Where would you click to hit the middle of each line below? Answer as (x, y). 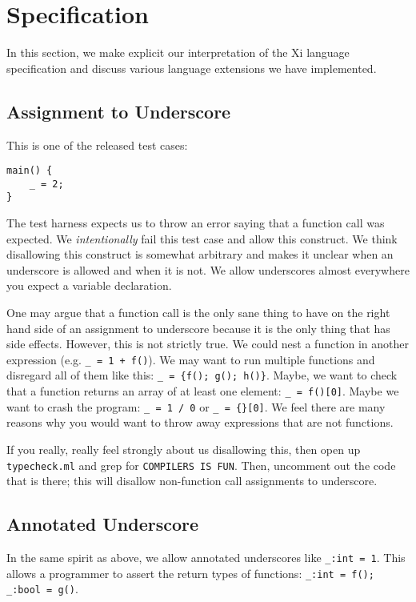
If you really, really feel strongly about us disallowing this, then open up (184, 449)
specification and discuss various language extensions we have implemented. (192, 68)
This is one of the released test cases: (97, 144)
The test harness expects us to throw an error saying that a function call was (196, 223)
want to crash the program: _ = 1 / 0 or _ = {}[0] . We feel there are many (196, 406)
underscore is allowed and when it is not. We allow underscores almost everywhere (208, 269)
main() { (30, 171)
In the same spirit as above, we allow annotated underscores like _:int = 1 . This (206, 558)
